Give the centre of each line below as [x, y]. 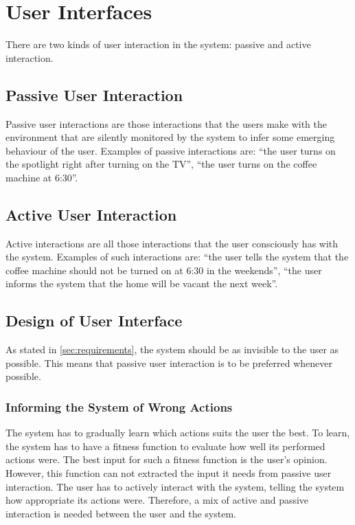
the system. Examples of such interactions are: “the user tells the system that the [177, 257]
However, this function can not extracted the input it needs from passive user [169, 473]
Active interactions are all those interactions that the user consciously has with [172, 243]
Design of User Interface [94, 321]
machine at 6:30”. [42, 177]
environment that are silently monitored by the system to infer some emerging [170, 137]
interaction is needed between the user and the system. [121, 513]
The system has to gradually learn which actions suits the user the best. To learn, [178, 433]
